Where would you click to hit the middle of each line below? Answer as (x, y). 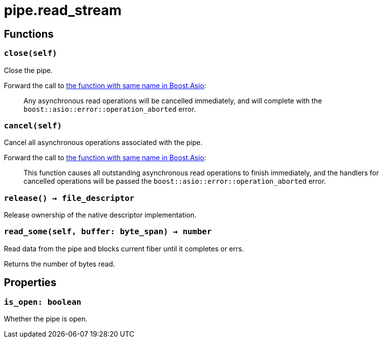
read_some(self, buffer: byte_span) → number (108, 232)
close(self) (31, 53)
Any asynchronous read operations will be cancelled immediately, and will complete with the (173, 100)
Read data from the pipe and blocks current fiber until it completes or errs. (124, 248)
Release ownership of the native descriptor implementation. (100, 215)
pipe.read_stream (63, 10)
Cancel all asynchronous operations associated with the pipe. (103, 143)
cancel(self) (33, 125)
